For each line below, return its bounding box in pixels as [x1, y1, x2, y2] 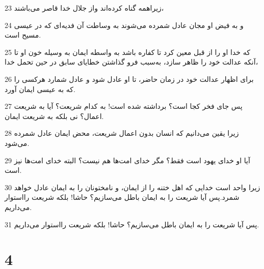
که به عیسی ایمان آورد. [5, 83, 75, 94]
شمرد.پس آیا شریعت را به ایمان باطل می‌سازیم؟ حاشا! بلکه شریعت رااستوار [5, 192, 240, 202]
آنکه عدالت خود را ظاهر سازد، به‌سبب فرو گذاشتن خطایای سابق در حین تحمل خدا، [5, 56, 258, 67]
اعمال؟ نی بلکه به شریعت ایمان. [5, 110, 104, 121]
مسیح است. [5, 29, 41, 40]
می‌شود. [5, 137, 30, 148]
